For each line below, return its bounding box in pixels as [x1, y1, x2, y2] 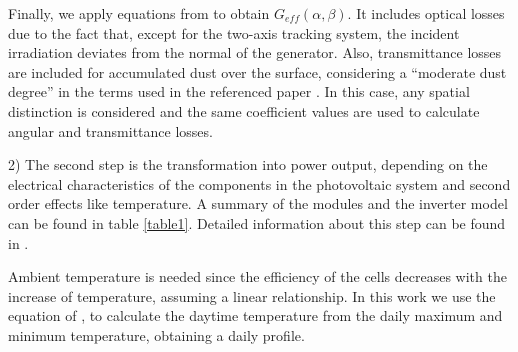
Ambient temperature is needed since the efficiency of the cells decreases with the [8, 266, 507, 287]
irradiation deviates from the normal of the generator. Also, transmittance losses [8, 42, 502, 63]
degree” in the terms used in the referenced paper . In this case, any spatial [8, 81, 470, 102]
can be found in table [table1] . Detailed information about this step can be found [8, 212, 506, 233]
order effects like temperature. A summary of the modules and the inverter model [8, 193, 508, 214]
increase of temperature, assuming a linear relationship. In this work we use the [8, 285, 496, 306]
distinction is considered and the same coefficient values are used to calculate [8, 100, 480, 121]
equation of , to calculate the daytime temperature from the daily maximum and [8, 305, 503, 326]
